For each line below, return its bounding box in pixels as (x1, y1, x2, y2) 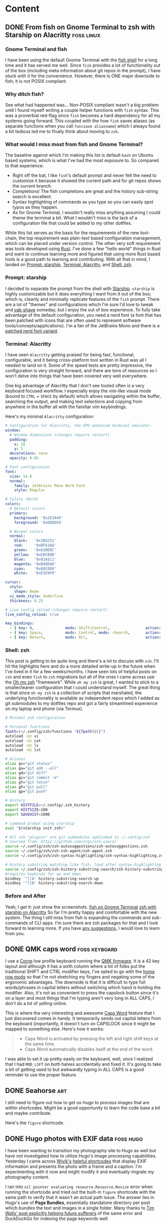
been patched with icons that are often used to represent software (5, 317, 141, 323)
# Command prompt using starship (5, 821, 75, 826)
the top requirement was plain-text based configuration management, (18, 235, 162, 241)
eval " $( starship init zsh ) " (5, 825, 66, 831)
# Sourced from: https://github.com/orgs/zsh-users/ (5, 839, 117, 844)
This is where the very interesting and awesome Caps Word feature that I (5, 1010, 155, 1016)
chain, (5, 235, 18, 241)
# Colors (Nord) (5, 497, 39, 502)
